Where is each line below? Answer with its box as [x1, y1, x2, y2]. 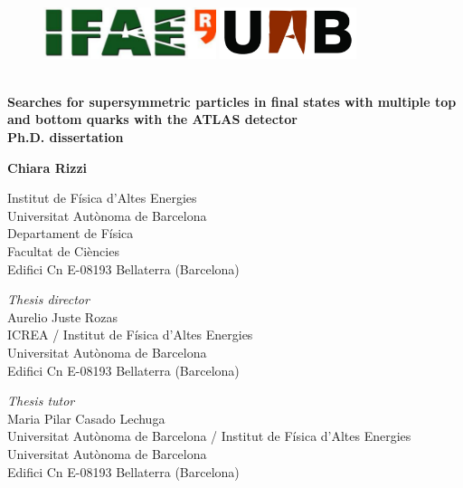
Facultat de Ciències [7, 242, 119, 261]
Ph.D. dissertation [7, 128, 124, 147]
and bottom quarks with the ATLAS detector [7, 110, 298, 129]
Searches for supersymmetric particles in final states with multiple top [7, 91, 457, 110]
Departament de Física [7, 224, 134, 243]
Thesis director [7, 290, 90, 309]
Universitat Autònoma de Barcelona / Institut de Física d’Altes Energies [7, 426, 411, 445]
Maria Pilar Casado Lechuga [7, 408, 165, 427]
